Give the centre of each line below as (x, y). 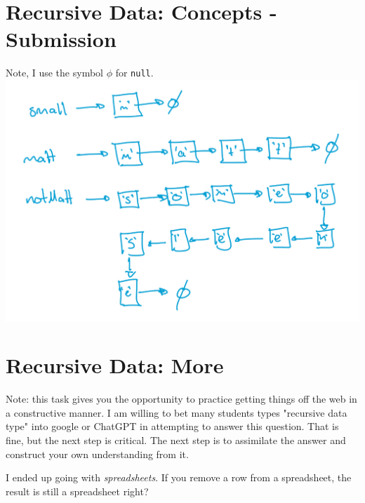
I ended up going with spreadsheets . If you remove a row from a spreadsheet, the (179, 477)
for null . (134, 73)
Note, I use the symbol (54, 73)
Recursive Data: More (115, 365)
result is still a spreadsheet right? (77, 491)
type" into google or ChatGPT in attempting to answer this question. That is (172, 426)
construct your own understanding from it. (97, 454)
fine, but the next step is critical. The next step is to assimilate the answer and (176, 440)
